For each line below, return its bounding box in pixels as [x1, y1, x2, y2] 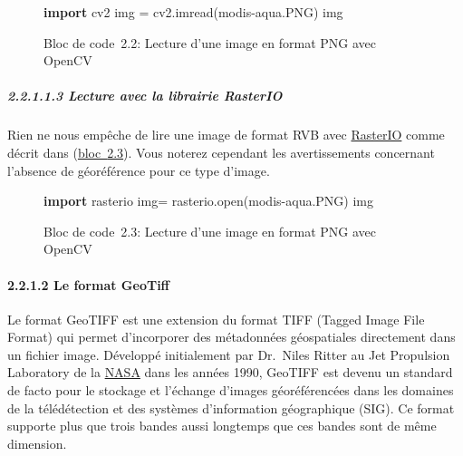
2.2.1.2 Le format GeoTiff [7, 275, 170, 294]
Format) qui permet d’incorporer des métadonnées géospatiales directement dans [7, 327, 456, 346]
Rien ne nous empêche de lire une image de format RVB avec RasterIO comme [7, 125, 445, 144]
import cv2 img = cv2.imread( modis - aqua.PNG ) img [43, 3, 343, 21]
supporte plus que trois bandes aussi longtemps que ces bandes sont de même [7, 416, 437, 435]
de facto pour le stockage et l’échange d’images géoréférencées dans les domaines [7, 381, 454, 400]
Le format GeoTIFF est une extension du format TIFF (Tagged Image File [7, 309, 425, 328]
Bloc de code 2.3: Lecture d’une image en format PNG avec [43, 221, 377, 240]
